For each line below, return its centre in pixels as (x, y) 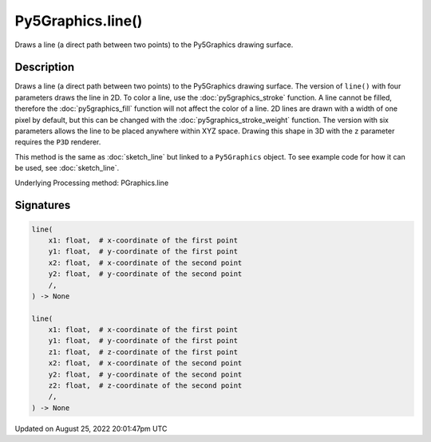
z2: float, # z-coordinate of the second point (145, 386)
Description (45, 67)
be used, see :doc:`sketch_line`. (67, 168)
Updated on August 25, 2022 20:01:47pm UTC (91, 428)
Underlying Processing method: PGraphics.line (92, 183)
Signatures (43, 205)
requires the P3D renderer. (58, 142)
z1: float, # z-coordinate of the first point (143, 352)
